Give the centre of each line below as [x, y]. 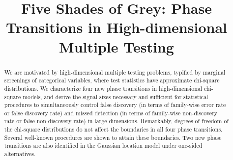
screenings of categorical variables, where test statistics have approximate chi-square [112, 80]
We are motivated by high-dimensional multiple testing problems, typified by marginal [115, 72]
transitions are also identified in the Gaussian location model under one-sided [103, 146]
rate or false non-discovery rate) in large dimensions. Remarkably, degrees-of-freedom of [116, 121]
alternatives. [20, 154]
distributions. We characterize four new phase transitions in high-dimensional [103, 88]
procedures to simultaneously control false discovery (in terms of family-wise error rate [115, 105]
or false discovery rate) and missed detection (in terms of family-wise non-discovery [111, 113]
